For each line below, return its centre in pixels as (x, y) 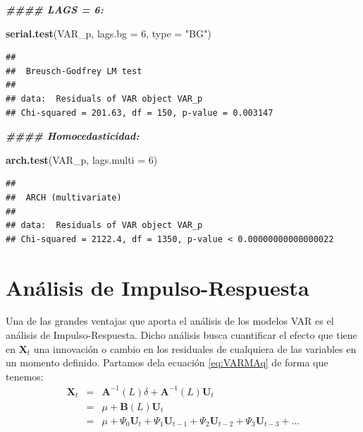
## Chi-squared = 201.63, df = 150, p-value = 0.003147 (140, 113)
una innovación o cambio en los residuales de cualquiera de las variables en (195, 348)
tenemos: (25, 376)
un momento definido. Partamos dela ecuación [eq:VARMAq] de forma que (167, 362)
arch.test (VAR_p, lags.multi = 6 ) (82, 159)
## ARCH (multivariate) (64, 197)
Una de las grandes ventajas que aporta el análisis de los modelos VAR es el (170, 321)
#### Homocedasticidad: (73, 136)
